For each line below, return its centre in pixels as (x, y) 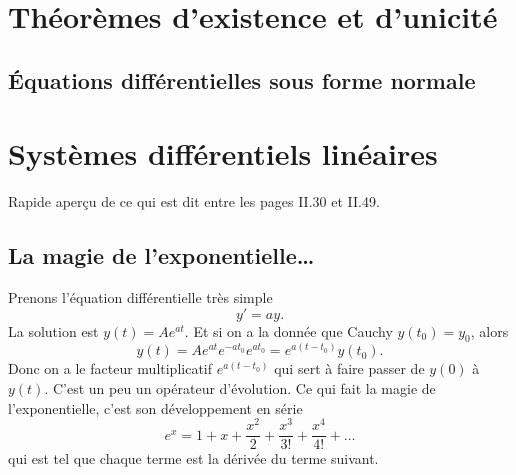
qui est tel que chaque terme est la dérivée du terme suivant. (193, 458)
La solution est (53, 330)
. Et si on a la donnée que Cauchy (288, 330)
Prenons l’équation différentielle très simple (140, 297)
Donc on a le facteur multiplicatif (110, 368)
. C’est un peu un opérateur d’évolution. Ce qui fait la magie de (240, 388)
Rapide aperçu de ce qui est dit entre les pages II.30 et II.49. (194, 201)
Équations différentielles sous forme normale (242, 79)
